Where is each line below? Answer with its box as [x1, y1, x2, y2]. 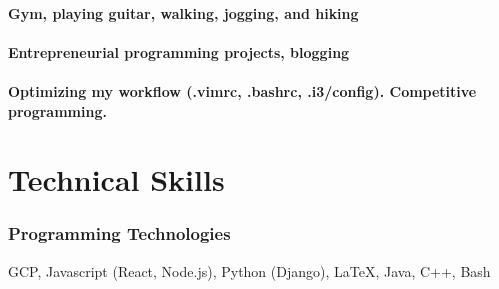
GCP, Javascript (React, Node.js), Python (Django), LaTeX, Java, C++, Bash [8, 260, 491, 281]
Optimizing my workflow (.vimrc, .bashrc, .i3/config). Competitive [8, 80, 477, 101]
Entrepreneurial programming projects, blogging [8, 41, 350, 62]
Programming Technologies [8, 221, 231, 246]
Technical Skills [8, 159, 225, 200]
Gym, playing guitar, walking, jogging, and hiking [8, 2, 359, 23]
